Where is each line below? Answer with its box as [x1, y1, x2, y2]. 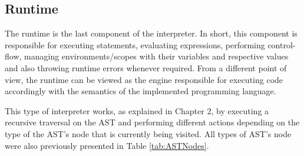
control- [267, 38, 296, 51]
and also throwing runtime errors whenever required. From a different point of [5, 61, 287, 74]
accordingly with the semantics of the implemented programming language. [5, 85, 276, 97]
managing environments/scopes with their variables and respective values [24, 50, 289, 62]
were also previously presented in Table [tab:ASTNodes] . [5, 139, 209, 151]
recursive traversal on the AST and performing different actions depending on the [5, 116, 300, 128]
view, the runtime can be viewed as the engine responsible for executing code [5, 73, 283, 85]
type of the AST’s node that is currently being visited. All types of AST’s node [5, 127, 292, 140]
